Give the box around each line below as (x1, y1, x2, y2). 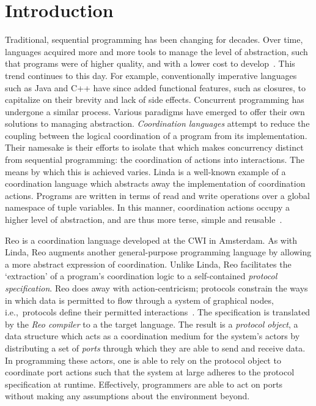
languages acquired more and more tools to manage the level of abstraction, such (5, 45, 308, 58)
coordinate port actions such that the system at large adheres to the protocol (5, 366, 295, 378)
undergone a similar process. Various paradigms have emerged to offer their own (5, 105, 305, 118)
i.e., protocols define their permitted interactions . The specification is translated (5, 306, 310, 318)
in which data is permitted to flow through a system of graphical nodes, (5, 293, 274, 306)
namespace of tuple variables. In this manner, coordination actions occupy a (5, 201, 290, 214)
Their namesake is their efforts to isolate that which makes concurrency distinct (5, 141, 304, 154)
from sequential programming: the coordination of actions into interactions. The (5, 153, 305, 166)
